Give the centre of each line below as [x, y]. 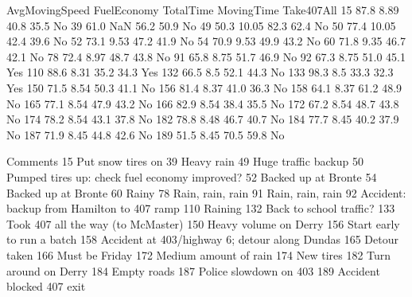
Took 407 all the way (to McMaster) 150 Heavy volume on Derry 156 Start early [203, 223]
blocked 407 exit [46, 286]
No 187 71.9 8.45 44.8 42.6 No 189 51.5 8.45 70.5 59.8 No [146, 134]
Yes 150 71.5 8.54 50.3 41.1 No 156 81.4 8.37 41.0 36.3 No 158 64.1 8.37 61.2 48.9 [204, 87]
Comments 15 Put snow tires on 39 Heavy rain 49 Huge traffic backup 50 [185, 161]
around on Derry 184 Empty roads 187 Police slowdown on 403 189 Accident [193, 270]
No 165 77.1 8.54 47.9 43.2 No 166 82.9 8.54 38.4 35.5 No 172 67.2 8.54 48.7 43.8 [203, 103]
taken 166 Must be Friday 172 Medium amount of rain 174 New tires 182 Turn [199, 254]
